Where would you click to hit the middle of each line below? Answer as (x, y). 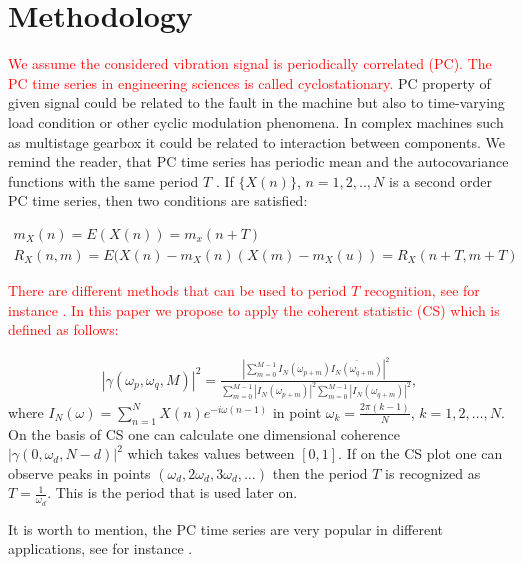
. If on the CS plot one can (420, 453)
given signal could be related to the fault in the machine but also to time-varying (256, 102)
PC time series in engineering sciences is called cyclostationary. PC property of (249, 82)
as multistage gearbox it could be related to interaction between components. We (256, 141)
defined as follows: (63, 329)
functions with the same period (103, 180)
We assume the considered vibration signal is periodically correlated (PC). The (250, 63)
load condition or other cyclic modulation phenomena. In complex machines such (256, 121)
